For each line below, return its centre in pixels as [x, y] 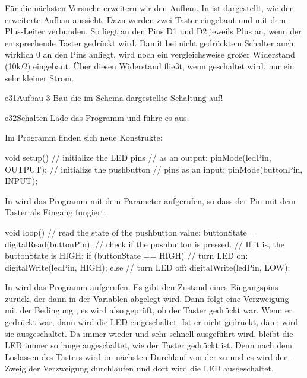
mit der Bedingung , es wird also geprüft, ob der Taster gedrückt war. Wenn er [148, 310]
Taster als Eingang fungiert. [56, 212]
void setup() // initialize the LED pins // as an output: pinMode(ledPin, [138, 157]
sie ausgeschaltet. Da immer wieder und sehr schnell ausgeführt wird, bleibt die [149, 333]
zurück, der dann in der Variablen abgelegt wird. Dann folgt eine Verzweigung [147, 298]
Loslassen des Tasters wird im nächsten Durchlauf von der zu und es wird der [146, 356]
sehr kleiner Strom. [39, 77]
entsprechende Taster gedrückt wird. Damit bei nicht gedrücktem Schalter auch [149, 42]
